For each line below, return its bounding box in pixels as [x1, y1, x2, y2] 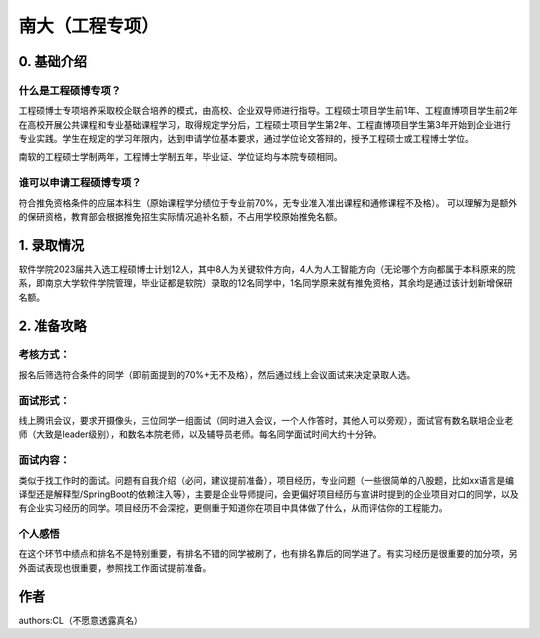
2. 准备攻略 [18, 317, 87, 334]
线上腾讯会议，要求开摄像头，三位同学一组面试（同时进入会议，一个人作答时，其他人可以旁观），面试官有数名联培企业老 [18, 415, 514, 426]
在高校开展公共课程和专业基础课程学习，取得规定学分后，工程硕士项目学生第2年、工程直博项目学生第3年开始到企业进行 [18, 118, 512, 130]
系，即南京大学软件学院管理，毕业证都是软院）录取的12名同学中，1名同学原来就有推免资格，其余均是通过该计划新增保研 [18, 277, 513, 289]
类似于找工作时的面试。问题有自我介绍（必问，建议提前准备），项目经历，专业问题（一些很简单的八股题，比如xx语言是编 [18, 474, 515, 486]
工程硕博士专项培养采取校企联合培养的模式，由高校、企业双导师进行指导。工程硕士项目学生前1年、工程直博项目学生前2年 [18, 105, 519, 117]
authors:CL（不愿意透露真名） [18, 614, 144, 626]
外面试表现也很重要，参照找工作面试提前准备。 [18, 561, 212, 574]
